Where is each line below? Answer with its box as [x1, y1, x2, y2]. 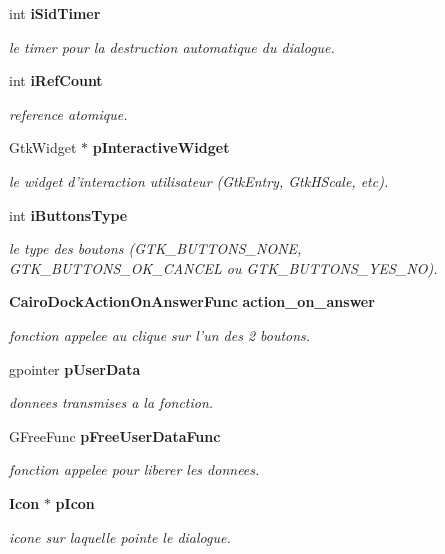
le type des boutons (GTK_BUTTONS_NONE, [9, 238, 302, 259]
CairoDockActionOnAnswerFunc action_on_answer [9, 291, 375, 312]
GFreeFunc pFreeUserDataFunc [9, 425, 221, 446]
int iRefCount [9, 70, 103, 91]
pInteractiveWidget [92, 137, 230, 158]
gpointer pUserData [9, 358, 141, 379]
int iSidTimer [9, 3, 101, 23]
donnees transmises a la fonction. [9, 392, 214, 413]
